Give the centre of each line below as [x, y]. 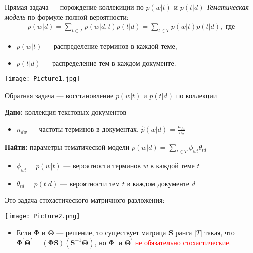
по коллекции [196, 95]
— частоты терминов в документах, [84, 129]
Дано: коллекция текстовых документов [66, 112]
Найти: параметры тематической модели [67, 147]
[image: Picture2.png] [43, 217]
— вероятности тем [90, 183]
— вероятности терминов [102, 166]
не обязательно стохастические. [183, 242]
